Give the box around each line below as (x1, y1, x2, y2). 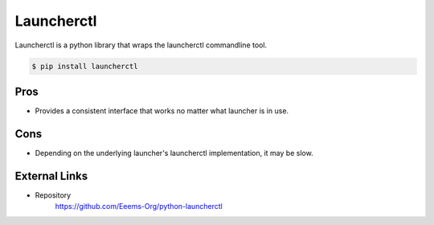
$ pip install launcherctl (31, 61, 138, 71)
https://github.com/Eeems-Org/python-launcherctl (55, 202, 223, 211)
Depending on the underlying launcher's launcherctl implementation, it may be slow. (35, 148, 313, 157)
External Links (14, 169, 88, 182)
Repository (35, 190, 72, 200)
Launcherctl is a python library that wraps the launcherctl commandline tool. (14, 40, 268, 50)
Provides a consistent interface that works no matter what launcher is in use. (35, 106, 289, 116)
